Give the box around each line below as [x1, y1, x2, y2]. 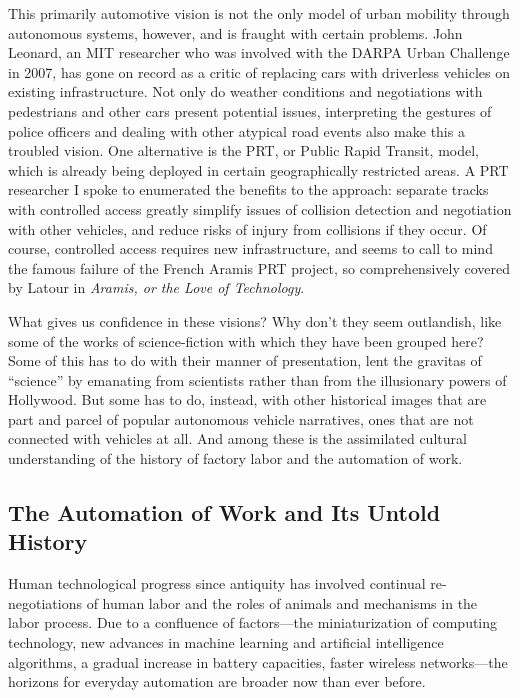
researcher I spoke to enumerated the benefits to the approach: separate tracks [8, 179, 489, 200]
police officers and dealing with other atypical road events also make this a [8, 120, 465, 141]
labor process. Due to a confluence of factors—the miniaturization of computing [8, 612, 498, 633]
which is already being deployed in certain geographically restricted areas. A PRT [8, 159, 509, 180]
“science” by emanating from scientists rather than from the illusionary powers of [8, 369, 507, 390]
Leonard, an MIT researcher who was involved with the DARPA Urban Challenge [8, 42, 510, 63]
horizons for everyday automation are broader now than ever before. [8, 671, 426, 692]
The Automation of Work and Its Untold [8, 497, 441, 528]
